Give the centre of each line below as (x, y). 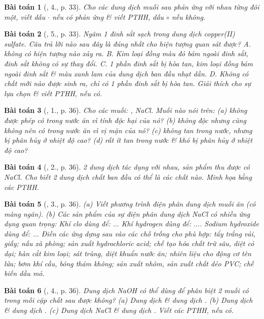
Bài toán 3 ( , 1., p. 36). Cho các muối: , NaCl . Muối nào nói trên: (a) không (126, 110)
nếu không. (188, 16)
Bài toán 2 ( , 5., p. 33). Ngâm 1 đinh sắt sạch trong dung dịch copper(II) (120, 34)
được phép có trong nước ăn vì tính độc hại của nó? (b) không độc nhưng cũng (125, 120)
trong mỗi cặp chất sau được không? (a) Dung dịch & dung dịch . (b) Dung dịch (128, 300)
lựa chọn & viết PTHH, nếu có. (53, 93)
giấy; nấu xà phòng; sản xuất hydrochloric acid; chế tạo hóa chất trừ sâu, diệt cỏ (129, 243)
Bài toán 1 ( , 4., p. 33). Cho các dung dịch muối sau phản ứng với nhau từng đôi (132, 7)
